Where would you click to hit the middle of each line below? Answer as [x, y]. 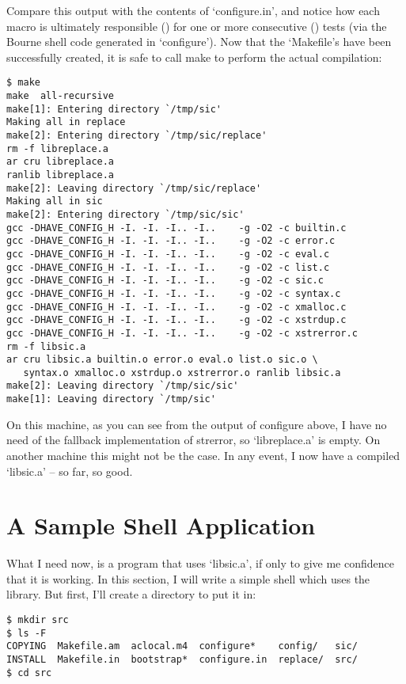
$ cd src [29, 673]
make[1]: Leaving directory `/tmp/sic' [111, 399]
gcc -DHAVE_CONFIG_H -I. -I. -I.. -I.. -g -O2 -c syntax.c [174, 293]
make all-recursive [61, 96]
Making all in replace [66, 122]
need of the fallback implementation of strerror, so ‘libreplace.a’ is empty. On [194, 440]
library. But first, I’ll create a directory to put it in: [131, 594]
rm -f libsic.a [46, 346]
